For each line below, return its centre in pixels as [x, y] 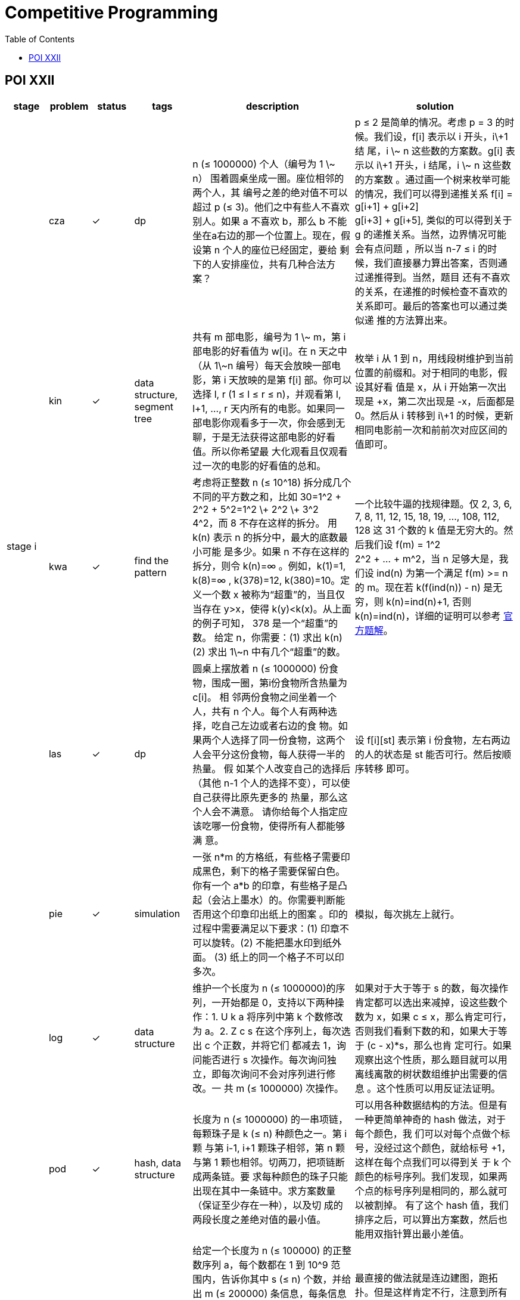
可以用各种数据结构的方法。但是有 [431, 1105]
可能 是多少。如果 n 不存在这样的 [276, 551]
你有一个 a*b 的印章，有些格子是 [265, 885]
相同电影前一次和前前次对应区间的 [431, 430]
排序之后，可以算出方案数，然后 [426, 1219]
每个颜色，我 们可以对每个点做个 [428, 1133]
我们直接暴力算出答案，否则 [436, 263]
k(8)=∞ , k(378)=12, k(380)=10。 [267, 580]
